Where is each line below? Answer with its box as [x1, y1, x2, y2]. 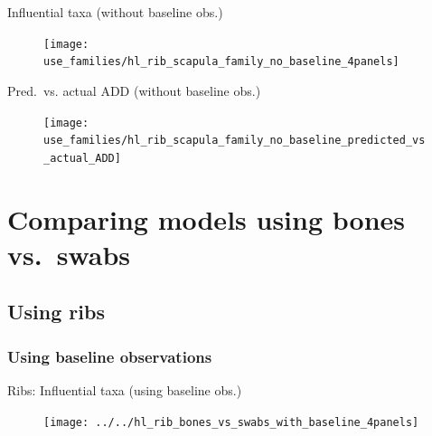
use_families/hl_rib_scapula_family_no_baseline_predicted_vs [43, 134, 426, 147]
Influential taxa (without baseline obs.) [7, 3, 223, 21]
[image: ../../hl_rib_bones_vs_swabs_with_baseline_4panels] [43, 415, 419, 429]
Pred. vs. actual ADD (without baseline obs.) [7, 81, 261, 100]
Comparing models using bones [7, 200, 405, 237]
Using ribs [7, 298, 105, 326]
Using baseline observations [7, 345, 212, 367]
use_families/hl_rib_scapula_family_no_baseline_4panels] [43, 55, 399, 69]
